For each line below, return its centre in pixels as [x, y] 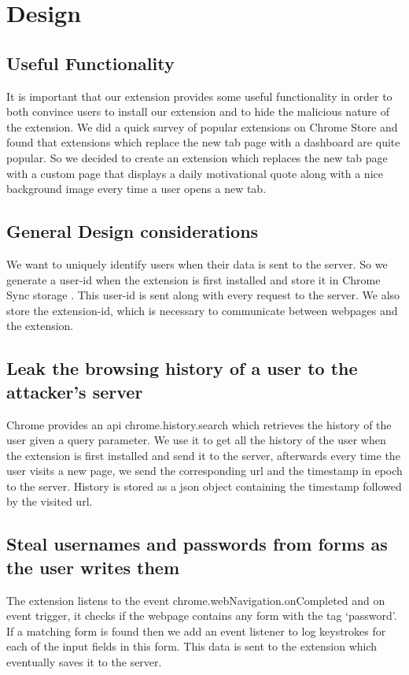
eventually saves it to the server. [84, 662]
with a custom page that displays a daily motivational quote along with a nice [195, 173]
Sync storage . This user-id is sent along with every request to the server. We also [203, 295]
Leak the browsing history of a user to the [182, 368]
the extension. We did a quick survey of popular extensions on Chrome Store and [202, 126]
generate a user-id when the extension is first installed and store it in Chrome [193, 279]
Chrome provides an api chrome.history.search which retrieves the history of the [199, 424]
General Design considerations [133, 231]
